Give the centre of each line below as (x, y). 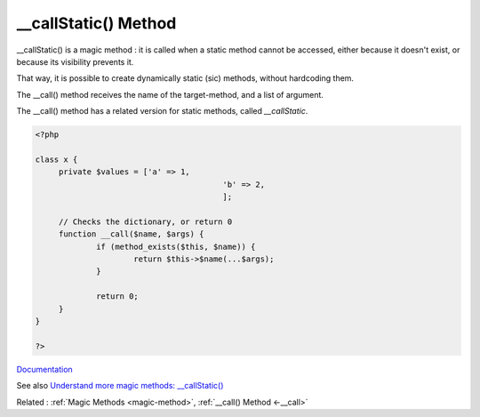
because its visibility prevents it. (75, 61)
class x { (56, 159)
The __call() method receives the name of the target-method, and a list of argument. (170, 94)
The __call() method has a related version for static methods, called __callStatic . (162, 111)
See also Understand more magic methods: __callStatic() (120, 386)
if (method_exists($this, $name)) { (176, 246)
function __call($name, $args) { (131, 234)
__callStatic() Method (96, 23)
